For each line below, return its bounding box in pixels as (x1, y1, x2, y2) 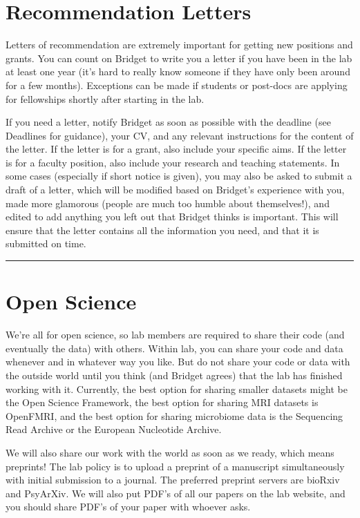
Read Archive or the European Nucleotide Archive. (6, 422, 222, 437)
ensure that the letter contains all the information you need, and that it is (6, 222, 319, 237)
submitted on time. (6, 236, 86, 251)
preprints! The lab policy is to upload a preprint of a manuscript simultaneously (6, 459, 345, 473)
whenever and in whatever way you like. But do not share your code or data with (6, 354, 350, 369)
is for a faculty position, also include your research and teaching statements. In (6, 155, 340, 169)
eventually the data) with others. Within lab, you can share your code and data (6, 340, 343, 355)
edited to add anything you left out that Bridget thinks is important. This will (6, 209, 339, 224)
